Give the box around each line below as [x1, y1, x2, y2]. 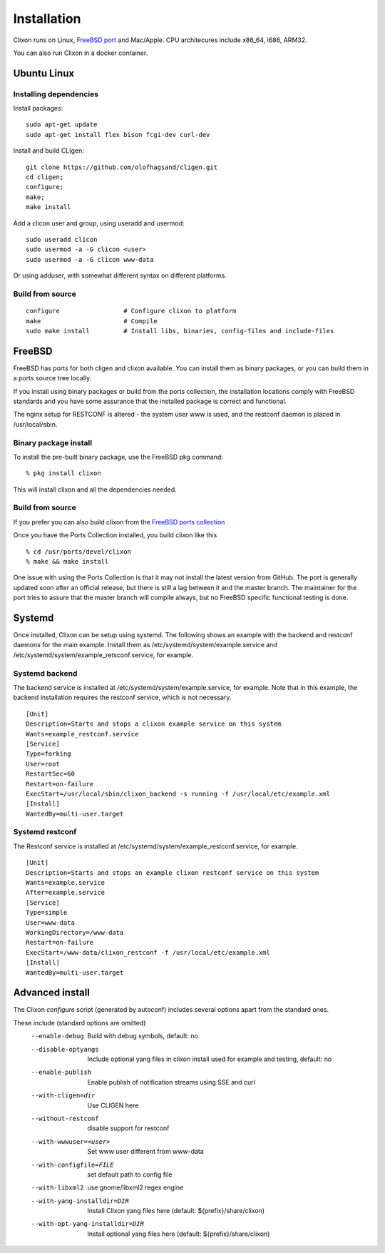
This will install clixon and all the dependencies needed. [13, 485, 178, 494]
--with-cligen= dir [31, 1092, 96, 1100]
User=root [26, 760, 60, 768]
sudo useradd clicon [26, 235, 98, 243]
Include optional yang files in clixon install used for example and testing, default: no [87, 1055, 332, 1063]
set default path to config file [87, 1170, 173, 1179]
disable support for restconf [87, 1124, 170, 1132]
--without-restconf [31, 1114, 99, 1122]
